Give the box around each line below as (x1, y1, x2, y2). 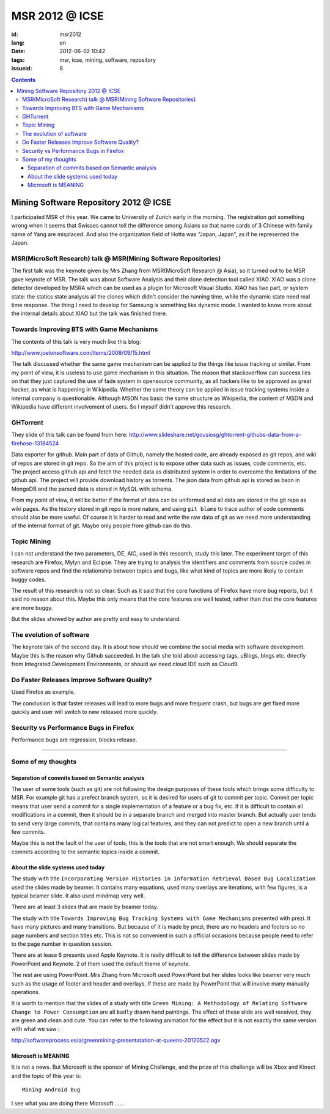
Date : (11, 48, 26, 55)
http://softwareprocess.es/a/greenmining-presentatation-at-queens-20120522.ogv (11, 1036, 221, 1044)
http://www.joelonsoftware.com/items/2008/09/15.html (11, 349, 150, 356)
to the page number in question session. (11, 940, 113, 948)
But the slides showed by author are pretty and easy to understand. (11, 615, 182, 623)
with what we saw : (11, 1025, 60, 1033)
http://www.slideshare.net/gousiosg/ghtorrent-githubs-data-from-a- (129, 431, 302, 439)
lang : (11, 39, 25, 46)
